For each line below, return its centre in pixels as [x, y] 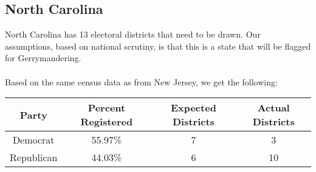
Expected [193, 108]
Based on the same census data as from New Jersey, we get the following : [141, 81]
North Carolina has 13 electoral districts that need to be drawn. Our [133, 34]
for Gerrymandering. [43, 58]
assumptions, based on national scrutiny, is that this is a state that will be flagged [158, 46]
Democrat [33, 140]
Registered [107, 122]
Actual [273, 108]
